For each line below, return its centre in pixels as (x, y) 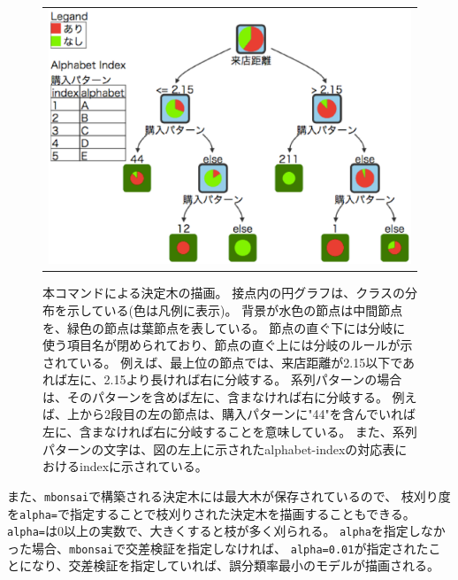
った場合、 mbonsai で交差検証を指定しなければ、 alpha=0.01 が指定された (218, 548)
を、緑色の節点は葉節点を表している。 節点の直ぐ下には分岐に (224, 327)
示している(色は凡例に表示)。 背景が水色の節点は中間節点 (235, 309)
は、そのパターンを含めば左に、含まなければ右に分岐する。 (215, 396)
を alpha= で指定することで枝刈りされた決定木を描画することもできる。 (211, 513)
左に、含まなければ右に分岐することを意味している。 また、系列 (230, 432)
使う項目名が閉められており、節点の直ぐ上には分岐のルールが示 (228, 345)
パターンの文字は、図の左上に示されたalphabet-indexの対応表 (219, 449)
